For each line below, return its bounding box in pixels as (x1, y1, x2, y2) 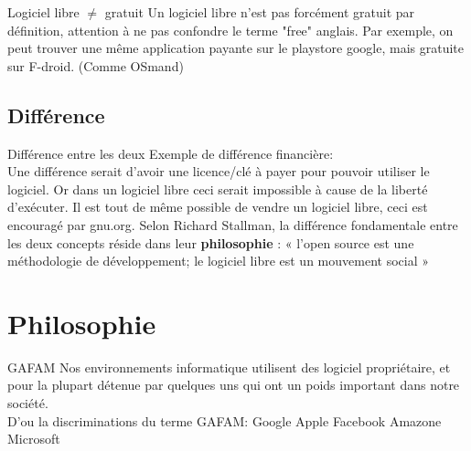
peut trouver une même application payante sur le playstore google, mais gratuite (7, 38, 464, 58)
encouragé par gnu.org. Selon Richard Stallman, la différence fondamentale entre (7, 215, 458, 234)
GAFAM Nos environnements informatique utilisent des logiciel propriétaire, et (7, 357, 451, 376)
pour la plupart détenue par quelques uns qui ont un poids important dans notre (7, 375, 460, 394)
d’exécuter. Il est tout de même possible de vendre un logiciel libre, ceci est (7, 197, 428, 216)
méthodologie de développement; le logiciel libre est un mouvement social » (7, 251, 429, 270)
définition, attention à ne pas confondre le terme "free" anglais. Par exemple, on (7, 20, 454, 39)
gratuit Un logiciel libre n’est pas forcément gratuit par (104, 3, 415, 21)
